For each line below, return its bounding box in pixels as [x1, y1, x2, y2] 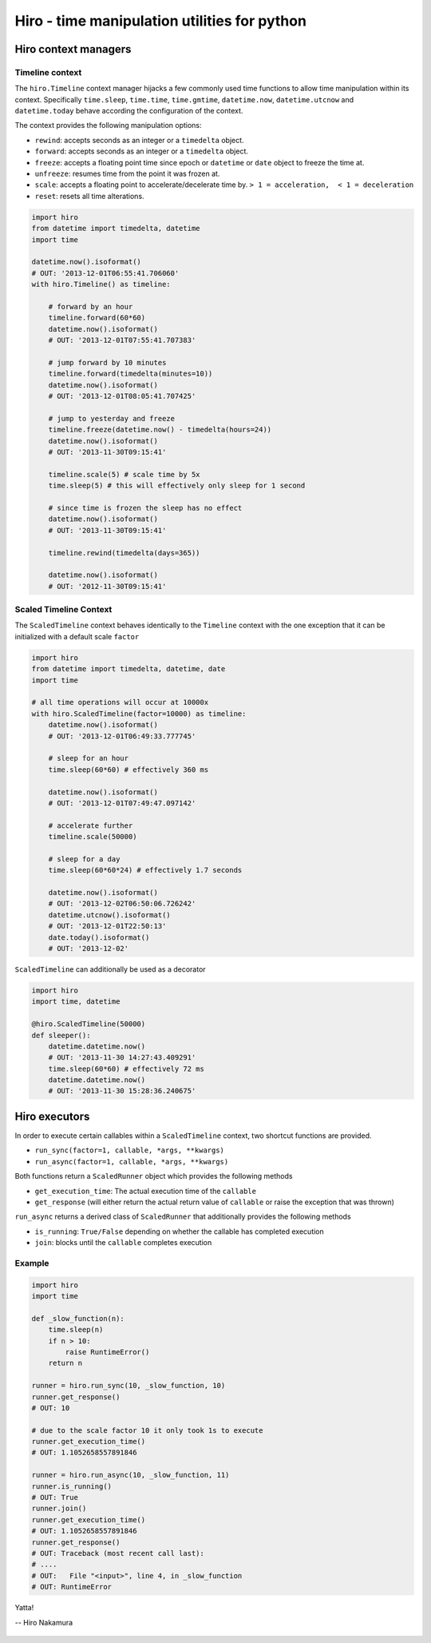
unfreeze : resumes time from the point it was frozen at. [34, 169, 220, 179]
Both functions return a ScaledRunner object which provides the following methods [14, 1172, 293, 1181]
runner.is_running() [31, 1482, 112, 1490]
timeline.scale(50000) [48, 832, 137, 841]
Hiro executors [14, 1109, 90, 1123]
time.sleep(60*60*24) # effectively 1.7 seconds [48, 865, 243, 875]
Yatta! [14, 1603, 34, 1613]
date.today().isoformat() [48, 933, 150, 942]
